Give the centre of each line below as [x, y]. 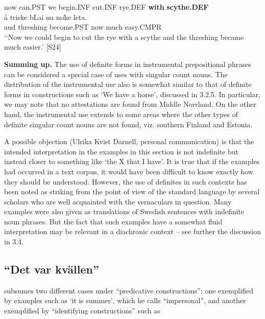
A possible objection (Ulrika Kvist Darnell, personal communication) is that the [129, 141]
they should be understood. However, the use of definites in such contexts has [126, 181]
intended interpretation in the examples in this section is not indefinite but [121, 151]
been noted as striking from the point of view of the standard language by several [132, 191]
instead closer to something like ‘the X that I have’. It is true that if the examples [132, 161]
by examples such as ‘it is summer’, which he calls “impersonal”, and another [125, 300]
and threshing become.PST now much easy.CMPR [83, 27]
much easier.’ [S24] [33, 47]
